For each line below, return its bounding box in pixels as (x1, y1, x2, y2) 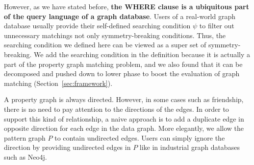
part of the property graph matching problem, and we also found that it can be (4, 59, 243, 69)
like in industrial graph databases (139, 142, 240, 152)
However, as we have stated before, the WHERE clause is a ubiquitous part (4, 1, 249, 11)
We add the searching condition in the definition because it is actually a (34, 49, 251, 59)
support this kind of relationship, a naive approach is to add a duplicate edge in (4, 113, 244, 124)
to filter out (199, 21, 234, 31)
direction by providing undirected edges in (4, 142, 131, 152)
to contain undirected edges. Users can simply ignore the (54, 132, 225, 143)
